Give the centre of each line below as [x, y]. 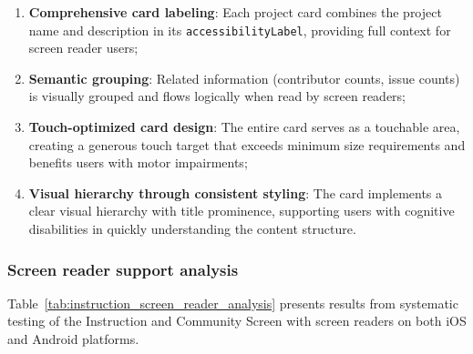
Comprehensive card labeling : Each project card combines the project [235, 12]
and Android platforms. [73, 339]
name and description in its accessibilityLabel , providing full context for [240, 30]
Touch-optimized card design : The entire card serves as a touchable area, [244, 127]
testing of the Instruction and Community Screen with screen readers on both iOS [237, 321]
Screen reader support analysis [123, 269]
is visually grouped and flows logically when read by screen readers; [217, 96]
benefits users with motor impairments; [138, 162]
